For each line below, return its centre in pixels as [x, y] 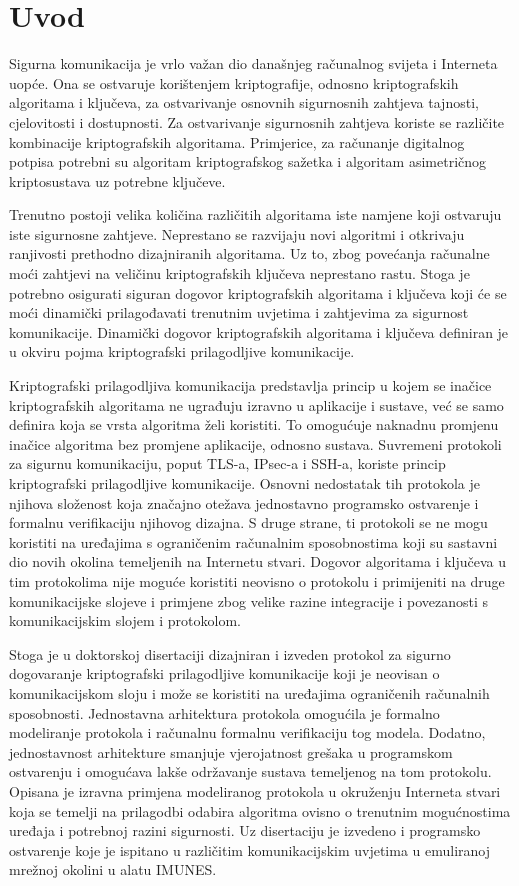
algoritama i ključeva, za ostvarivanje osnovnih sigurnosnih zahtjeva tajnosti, [244, 102]
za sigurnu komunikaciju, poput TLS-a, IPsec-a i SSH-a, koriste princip [227, 463]
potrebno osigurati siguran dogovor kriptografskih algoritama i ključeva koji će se [258, 292]
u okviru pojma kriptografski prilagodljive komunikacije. [182, 351]
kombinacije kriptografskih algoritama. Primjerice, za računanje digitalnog [237, 141]
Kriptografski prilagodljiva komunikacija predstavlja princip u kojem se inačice [250, 385]
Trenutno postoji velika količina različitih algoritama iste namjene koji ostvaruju [255, 214]
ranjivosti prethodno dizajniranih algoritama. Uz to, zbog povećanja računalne [249, 253]
